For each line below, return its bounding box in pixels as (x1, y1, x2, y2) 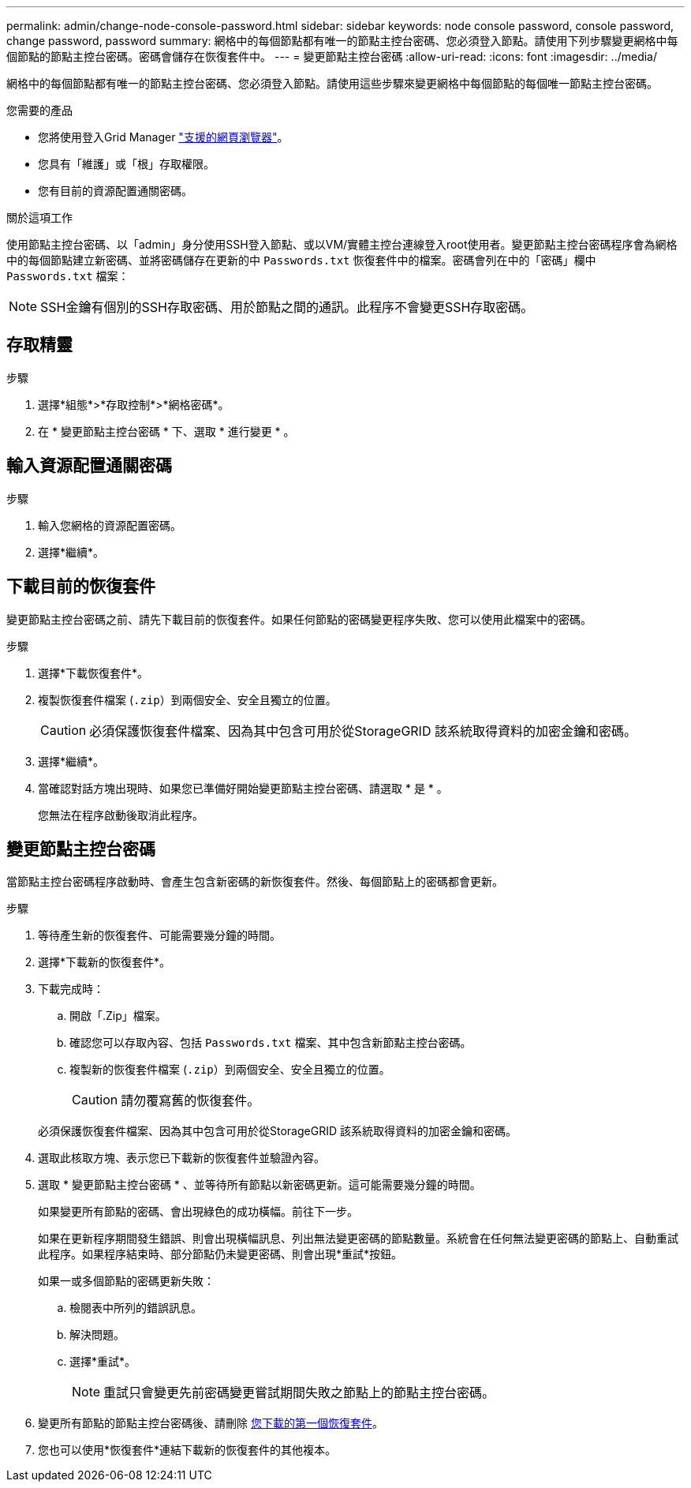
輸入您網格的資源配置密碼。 (38, 518, 181, 532)
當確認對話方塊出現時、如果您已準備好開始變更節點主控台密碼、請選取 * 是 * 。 (38, 781, 448, 795)
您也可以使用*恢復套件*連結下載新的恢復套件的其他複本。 (38, 1443, 337, 1457)
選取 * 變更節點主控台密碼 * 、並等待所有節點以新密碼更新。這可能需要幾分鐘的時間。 (38, 1178, 481, 1192)
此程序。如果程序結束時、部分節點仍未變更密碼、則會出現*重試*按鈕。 (38, 1247, 403, 1261)
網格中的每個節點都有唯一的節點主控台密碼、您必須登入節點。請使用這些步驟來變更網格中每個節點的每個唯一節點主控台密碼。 (6, 77, 658, 90)
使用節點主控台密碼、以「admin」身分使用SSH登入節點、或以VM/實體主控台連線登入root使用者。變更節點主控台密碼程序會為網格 (6, 238, 678, 251)
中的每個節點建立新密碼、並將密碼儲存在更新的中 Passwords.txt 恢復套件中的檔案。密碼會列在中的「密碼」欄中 (6, 253, 596, 267)
